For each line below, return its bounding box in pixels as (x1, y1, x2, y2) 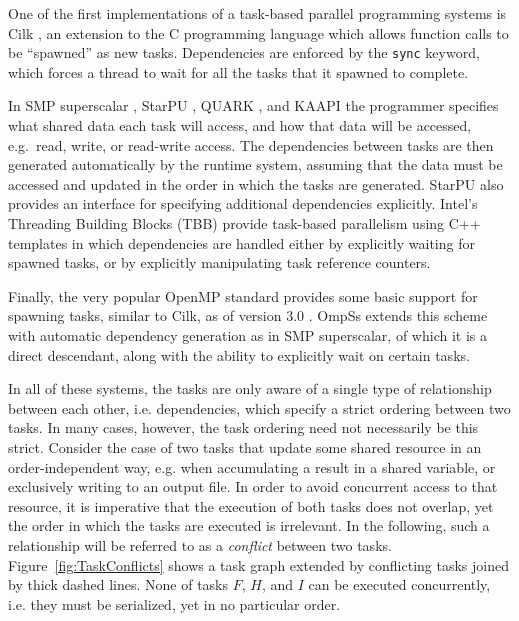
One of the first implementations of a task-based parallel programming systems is (8, 3, 507, 23)
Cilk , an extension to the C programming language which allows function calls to (8, 22, 509, 43)
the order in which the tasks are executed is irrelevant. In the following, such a (8, 515, 490, 536)
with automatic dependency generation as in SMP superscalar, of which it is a (8, 324, 487, 345)
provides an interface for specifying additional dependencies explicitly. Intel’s (8, 193, 478, 214)
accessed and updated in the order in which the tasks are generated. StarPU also (8, 173, 504, 194)
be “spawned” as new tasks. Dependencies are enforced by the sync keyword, (8, 42, 480, 63)
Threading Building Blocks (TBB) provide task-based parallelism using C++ (8, 213, 481, 233)
